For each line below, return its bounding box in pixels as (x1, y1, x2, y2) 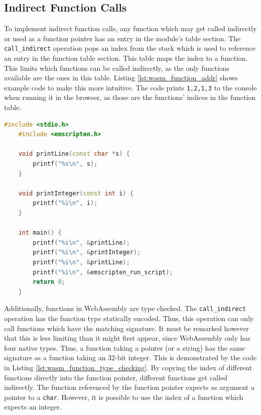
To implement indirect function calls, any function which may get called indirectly (4, 23, 257, 34)
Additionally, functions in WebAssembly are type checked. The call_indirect (4, 303, 246, 314)
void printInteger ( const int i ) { (18, 189, 134, 197)
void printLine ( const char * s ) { (18, 150, 130, 158)
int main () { (18, 229, 62, 237)
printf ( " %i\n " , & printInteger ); (33, 249, 141, 256)
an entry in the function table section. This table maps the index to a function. (4, 53, 248, 63)
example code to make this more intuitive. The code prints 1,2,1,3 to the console (4, 82, 257, 92)
